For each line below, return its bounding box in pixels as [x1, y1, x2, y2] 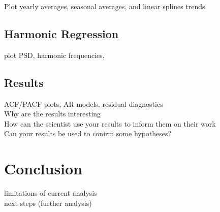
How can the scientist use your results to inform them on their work [4, 118, 216, 129]
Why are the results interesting [4, 108, 101, 119]
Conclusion [4, 158, 83, 179]
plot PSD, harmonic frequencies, [4, 49, 105, 60]
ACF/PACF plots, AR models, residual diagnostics [4, 98, 163, 109]
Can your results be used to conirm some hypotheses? [4, 128, 172, 139]
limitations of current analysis [4, 188, 97, 198]
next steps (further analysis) [4, 197, 92, 208]
